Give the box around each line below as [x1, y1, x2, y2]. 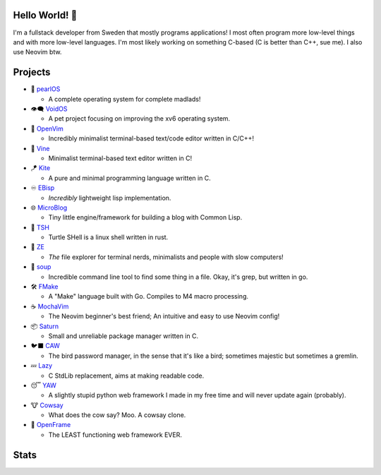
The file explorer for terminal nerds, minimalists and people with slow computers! [48, 253, 284, 261]
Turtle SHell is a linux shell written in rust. [48, 233, 169, 241]
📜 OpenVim [30, 124, 64, 133]
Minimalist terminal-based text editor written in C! [48, 154, 193, 162]
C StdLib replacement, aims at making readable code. [48, 371, 205, 380]
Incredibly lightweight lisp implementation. [48, 193, 171, 202]
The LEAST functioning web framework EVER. [48, 431, 183, 439]
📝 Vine [30, 144, 50, 152]
